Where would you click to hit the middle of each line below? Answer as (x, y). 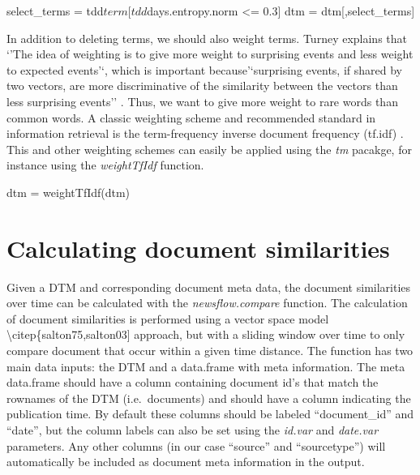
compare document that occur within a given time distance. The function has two (210, 351)
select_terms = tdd (55, 11)
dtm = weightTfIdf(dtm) (69, 192)
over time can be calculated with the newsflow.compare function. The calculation (207, 303)
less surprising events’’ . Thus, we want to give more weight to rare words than (202, 101)
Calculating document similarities (198, 248)
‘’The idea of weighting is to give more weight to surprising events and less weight (210, 54)
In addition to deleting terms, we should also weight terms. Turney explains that (207, 38)
